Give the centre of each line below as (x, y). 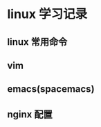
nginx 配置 (30, 114)
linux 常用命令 (37, 42)
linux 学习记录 (47, 14)
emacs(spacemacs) (51, 89)
